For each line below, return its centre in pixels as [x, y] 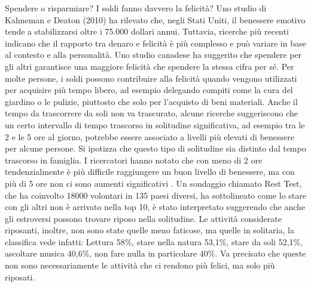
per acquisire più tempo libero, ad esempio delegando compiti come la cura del [149, 90]
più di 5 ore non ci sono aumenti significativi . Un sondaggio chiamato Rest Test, [153, 183]
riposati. [20, 277]
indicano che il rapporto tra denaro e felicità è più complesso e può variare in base [155, 43]
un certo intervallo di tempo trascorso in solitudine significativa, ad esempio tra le [155, 124]
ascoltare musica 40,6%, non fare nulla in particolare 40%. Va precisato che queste [155, 253]
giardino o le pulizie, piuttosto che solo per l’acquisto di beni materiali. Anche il [151, 101]
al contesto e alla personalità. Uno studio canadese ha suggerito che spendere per [153, 55]
